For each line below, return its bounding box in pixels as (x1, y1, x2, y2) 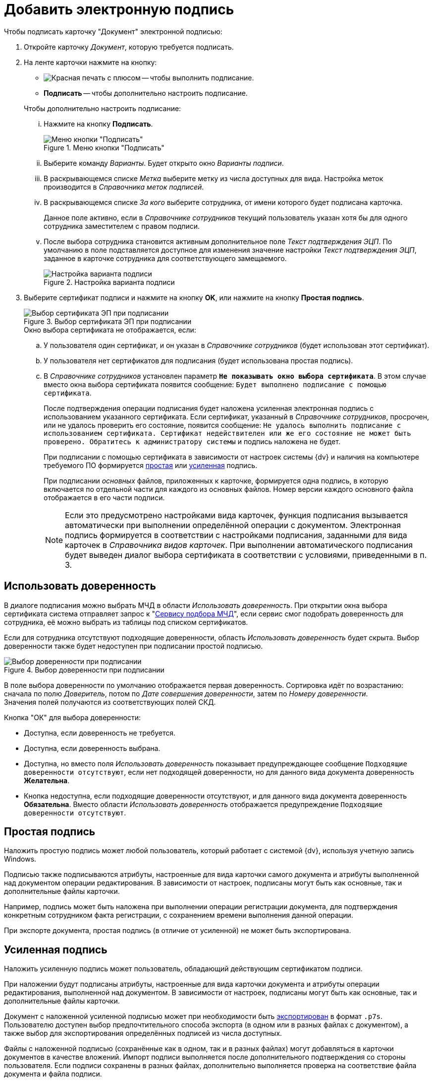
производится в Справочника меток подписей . (44, 182, 204, 191)
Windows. (4, 855, 37, 864)
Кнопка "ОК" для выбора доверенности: (4, 713, 141, 722)
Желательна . (24, 776, 70, 785)
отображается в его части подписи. (44, 493, 165, 502)
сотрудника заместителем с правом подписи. (44, 221, 200, 230)
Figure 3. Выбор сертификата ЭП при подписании (24, 317, 192, 326)
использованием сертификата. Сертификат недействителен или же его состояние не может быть (44, 429, 411, 437)
